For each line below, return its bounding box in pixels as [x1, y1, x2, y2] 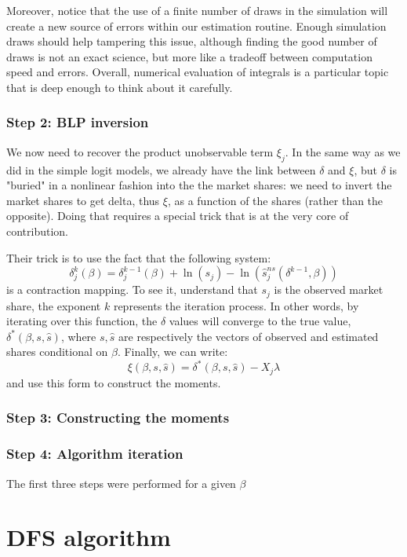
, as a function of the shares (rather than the [167, 192, 383, 208]
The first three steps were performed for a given [6, 475, 236, 491]
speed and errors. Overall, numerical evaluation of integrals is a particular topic [6, 64, 389, 80]
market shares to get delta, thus [6, 192, 160, 208]
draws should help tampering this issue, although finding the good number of [6, 33, 377, 49]
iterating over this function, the [6, 313, 158, 329]
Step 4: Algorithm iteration [6, 444, 184, 464]
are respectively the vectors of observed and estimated [118, 328, 379, 344]
